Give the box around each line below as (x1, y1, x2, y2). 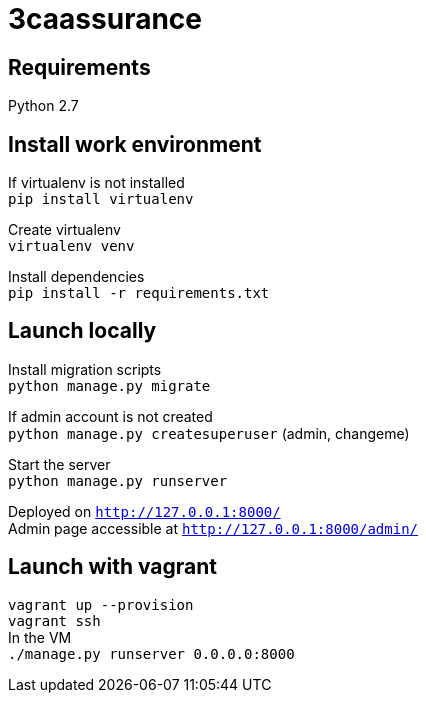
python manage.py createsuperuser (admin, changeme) (8, 424, 410, 442)
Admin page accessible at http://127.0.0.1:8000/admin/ (8, 519, 418, 537)
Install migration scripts (8, 360, 162, 378)
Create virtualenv (8, 221, 121, 239)
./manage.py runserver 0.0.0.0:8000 (8, 645, 295, 662)
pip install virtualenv (8, 191, 194, 208)
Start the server (8, 455, 111, 473)
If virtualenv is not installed (8, 174, 185, 192)
